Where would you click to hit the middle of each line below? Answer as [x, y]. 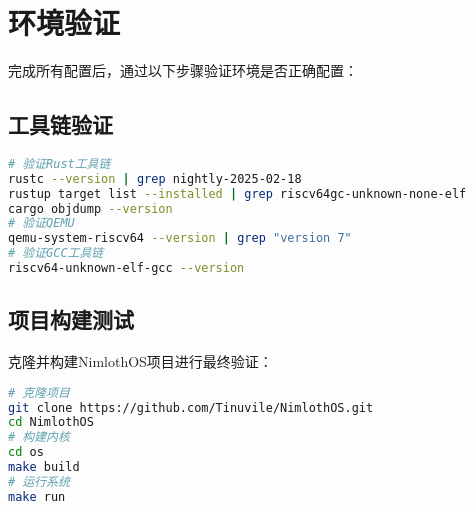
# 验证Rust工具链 [59, 163]
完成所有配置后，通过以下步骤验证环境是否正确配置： [183, 70]
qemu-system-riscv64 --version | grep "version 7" [180, 238]
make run [37, 496]
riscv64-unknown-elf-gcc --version [126, 268]
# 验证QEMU [41, 223]
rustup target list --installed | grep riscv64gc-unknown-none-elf [237, 193]
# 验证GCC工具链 [56, 253]
